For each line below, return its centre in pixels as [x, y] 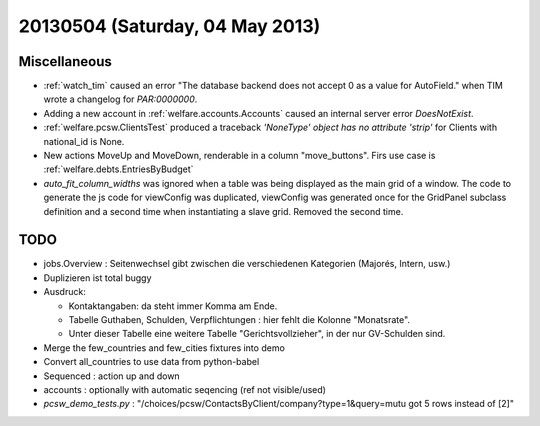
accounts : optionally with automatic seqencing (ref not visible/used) [185, 389]
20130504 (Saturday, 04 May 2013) [169, 26]
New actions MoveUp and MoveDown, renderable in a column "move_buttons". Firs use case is [239, 156]
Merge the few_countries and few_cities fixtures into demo [164, 347]
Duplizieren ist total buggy [97, 277]
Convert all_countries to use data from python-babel [151, 362]
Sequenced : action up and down [111, 376]
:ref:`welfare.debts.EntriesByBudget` [118, 169]
